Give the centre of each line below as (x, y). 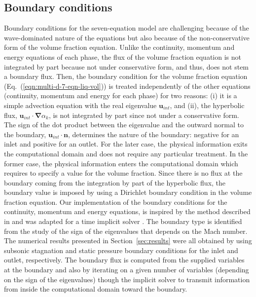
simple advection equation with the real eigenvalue (80, 105)
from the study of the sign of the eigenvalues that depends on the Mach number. (126, 231)
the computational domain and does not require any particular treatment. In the (126, 153)
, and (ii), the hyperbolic (207, 105)
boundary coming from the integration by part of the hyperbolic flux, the (115, 182)
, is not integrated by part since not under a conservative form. (144, 115)
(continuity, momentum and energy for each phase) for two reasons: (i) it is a (121, 95)
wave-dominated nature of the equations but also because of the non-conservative (127, 37)
